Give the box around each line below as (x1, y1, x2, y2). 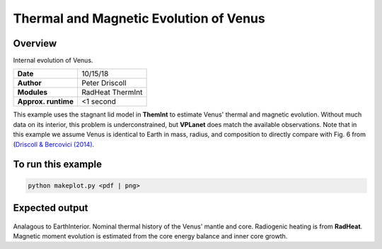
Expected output (13, 202, 88, 214)
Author (17, 78, 42, 88)
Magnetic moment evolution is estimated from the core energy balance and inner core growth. (13, 232, 288, 241)
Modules (17, 87, 48, 97)
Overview (13, 37, 57, 49)
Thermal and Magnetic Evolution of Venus (13, 11, 265, 26)
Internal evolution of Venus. (13, 56, 93, 65)
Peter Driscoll (81, 78, 127, 88)
